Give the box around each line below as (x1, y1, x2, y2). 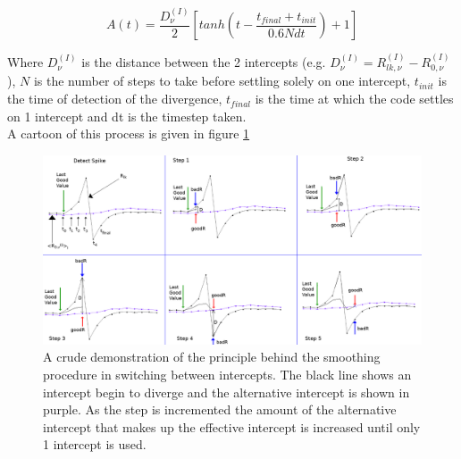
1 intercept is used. (43, 435, 147, 454)
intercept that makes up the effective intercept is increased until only (43, 417, 421, 436)
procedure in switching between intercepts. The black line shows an (43, 365, 412, 384)
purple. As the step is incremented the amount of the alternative (43, 400, 397, 419)
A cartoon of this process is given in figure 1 (7, 124, 250, 143)
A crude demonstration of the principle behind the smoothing (43, 347, 381, 366)
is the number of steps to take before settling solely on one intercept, (33, 71, 411, 90)
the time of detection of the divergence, (7, 89, 222, 108)
